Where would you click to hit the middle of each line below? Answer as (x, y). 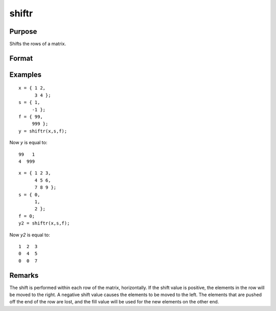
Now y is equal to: (28, 143)
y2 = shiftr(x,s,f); (44, 223)
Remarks (24, 275)
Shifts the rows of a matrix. (38, 44)
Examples (26, 74)
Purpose (23, 31)
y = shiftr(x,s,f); (43, 131)
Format (21, 58)
